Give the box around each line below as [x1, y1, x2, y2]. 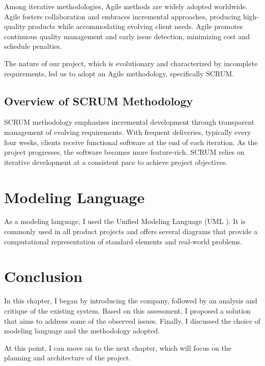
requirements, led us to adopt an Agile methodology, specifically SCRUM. [4, 68, 234, 78]
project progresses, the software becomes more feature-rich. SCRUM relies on [4, 147, 245, 157]
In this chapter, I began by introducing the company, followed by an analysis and [4, 295, 257, 306]
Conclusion [4, 266, 83, 287]
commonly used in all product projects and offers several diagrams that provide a [4, 226, 258, 237]
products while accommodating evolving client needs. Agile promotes [28, 21, 243, 32]
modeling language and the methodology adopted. [4, 325, 160, 336]
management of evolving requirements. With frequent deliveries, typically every [4, 126, 251, 137]
